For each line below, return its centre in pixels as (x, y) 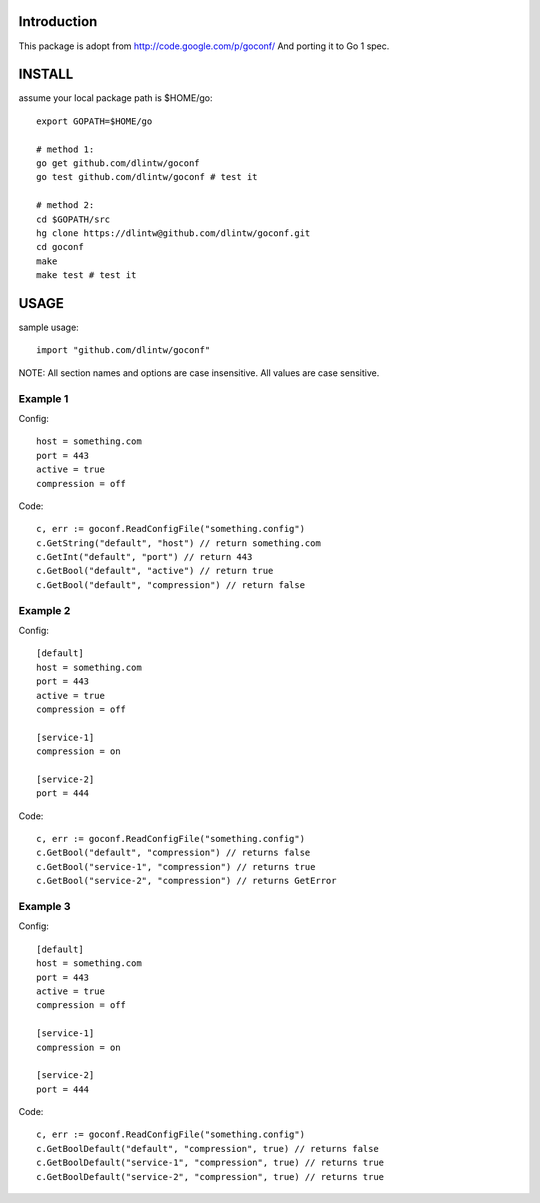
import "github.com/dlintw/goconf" (123, 350)
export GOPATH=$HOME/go (94, 121)
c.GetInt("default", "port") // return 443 (144, 557)
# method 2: (65, 205)
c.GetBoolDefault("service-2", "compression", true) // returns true (210, 1176)
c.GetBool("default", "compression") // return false (170, 584)
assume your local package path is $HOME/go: (115, 98)
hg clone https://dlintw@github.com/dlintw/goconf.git (173, 233)
